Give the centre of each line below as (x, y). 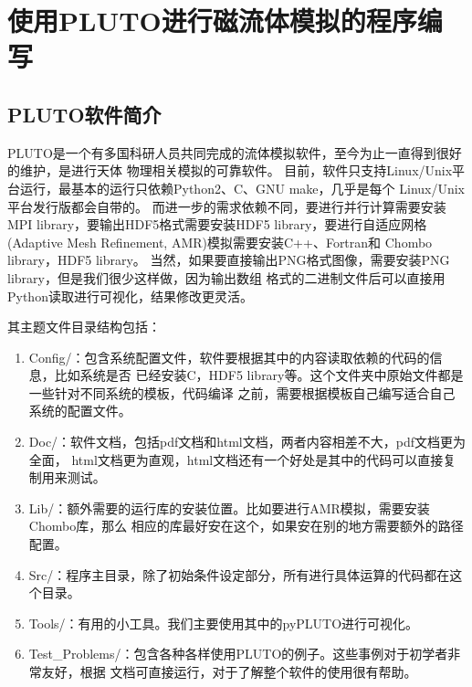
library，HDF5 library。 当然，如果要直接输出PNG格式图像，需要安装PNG (229, 260)
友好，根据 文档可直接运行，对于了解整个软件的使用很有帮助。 (229, 672)
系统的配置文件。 (80, 411)
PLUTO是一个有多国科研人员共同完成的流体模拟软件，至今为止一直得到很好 (235, 152)
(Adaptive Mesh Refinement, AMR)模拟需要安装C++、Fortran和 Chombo (220, 242)
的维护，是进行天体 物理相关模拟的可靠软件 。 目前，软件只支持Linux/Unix (230, 170)
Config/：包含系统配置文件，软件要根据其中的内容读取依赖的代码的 (229, 357)
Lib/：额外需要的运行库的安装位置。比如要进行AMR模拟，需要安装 (229, 507)
